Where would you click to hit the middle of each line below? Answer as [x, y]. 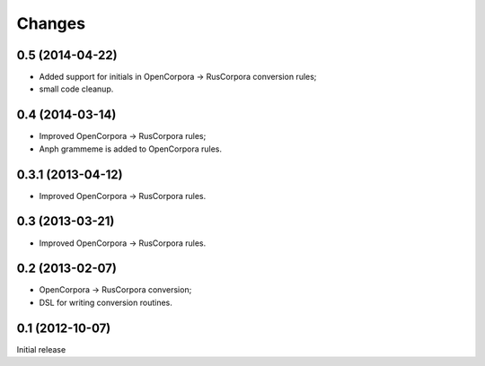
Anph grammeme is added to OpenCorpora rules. [131, 149]
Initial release [41, 349]
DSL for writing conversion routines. [106, 302]
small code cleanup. [76, 89]
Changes [51, 23]
